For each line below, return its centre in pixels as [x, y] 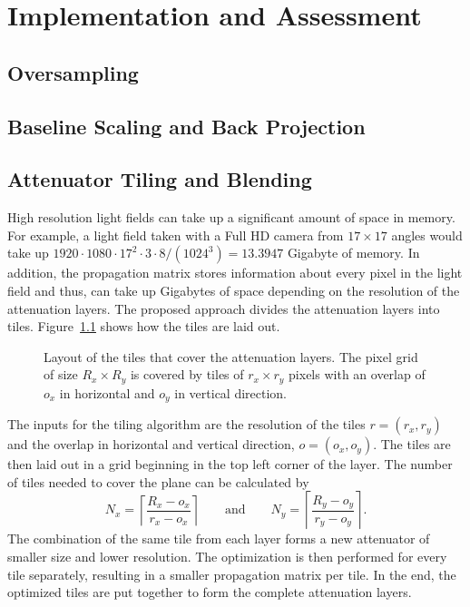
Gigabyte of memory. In [353, 253]
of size [61, 374]
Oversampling [73, 72]
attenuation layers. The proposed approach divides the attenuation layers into [224, 308]
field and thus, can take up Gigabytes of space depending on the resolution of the [234, 290]
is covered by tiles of [187, 374]
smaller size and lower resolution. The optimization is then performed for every [227, 556]
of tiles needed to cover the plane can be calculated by [158, 481]
